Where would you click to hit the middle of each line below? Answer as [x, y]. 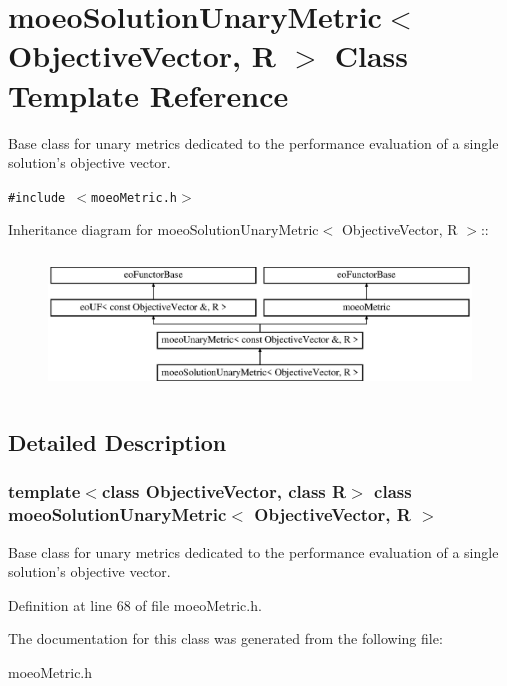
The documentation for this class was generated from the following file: [225, 638]
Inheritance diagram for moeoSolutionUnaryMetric [163, 229]
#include [37, 197]
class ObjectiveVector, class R [224, 491]
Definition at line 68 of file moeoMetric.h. [135, 604]
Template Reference [148, 94]
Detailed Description [117, 442]
